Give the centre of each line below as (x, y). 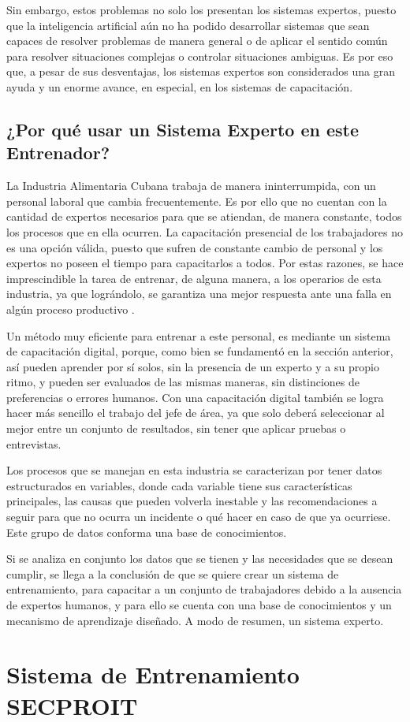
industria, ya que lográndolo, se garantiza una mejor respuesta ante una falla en (199, 294)
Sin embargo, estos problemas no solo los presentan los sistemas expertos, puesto (201, 9)
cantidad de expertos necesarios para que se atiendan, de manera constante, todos (204, 216)
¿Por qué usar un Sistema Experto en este (183, 129)
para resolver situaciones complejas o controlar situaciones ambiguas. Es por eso (200, 56)
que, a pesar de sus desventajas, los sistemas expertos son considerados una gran (201, 71)
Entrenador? (58, 153)
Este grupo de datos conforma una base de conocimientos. (147, 532)
